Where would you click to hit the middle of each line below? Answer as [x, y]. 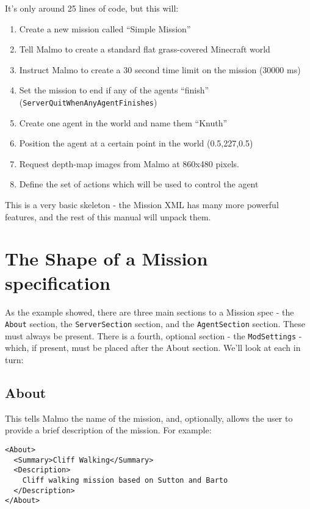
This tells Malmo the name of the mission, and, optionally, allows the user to [149, 418]
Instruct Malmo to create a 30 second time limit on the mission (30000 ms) [160, 69]
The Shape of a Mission [106, 258]
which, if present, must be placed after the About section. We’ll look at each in [153, 348]
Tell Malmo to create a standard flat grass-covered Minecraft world [145, 49]
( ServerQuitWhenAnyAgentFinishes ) [88, 102]
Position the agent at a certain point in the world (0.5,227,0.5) [136, 143]
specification [58, 282]
